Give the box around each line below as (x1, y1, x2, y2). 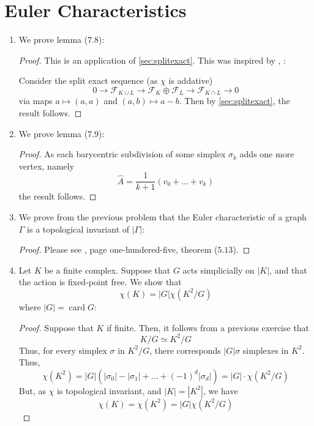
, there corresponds (149, 343, 221, 356)
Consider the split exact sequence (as (18, 74, 158, 87)
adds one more (239, 148, 294, 160)
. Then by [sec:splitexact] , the (179, 94, 290, 107)
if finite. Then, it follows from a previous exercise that (107, 321, 310, 334)
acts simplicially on (182, 263, 255, 276)
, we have (203, 384, 238, 397)
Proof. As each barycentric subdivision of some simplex (18, 148, 226, 160)
